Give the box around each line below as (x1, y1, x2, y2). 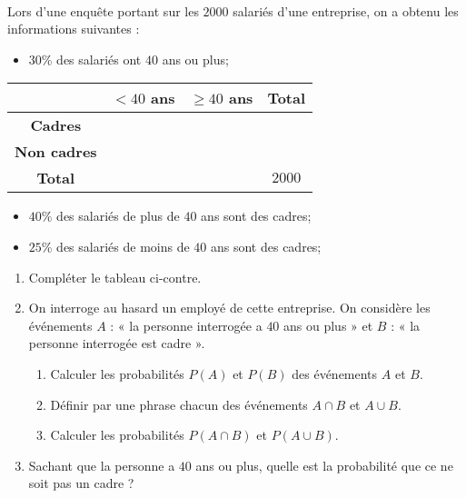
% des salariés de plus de (41, 206, 180, 225)
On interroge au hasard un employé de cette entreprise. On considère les (28, 298, 431, 317)
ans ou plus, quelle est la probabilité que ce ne (195, 455, 453, 474)
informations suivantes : (7, 19, 140, 38)
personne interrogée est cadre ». (28, 334, 205, 353)
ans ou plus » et (283, 315, 373, 334)
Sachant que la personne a (28, 455, 175, 474)
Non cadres (15, 141, 97, 163)
